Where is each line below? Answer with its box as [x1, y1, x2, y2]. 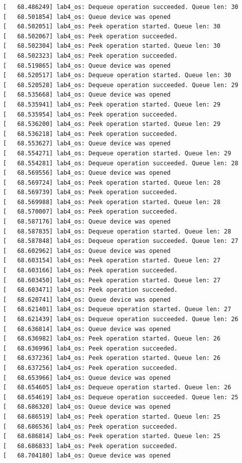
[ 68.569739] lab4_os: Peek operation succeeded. [3, 189, 178, 196]
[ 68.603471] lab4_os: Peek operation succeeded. [3, 286, 178, 294]
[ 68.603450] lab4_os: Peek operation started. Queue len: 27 [3, 276, 221, 284]
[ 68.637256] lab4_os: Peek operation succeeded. [3, 364, 178, 371]
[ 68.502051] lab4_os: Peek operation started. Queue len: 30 [3, 23, 221, 30]
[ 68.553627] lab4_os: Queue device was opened [3, 140, 171, 147]
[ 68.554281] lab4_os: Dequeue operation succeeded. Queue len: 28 [3, 159, 239, 167]
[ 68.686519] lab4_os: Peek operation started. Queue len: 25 [3, 413, 221, 420]
